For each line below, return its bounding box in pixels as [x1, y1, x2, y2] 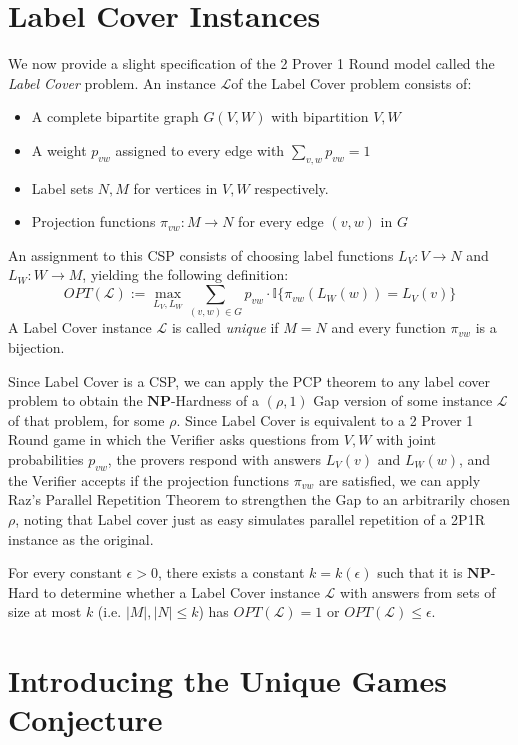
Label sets [31, 177, 94, 198]
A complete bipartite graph [31, 106, 199, 127]
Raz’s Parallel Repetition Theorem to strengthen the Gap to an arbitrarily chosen [8, 489, 511, 510]
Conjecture [8, 699, 163, 740]
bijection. [8, 337, 65, 357]
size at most [8, 601, 82, 622]
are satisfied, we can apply [318, 469, 481, 490]
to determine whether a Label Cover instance [43, 581, 320, 602]
